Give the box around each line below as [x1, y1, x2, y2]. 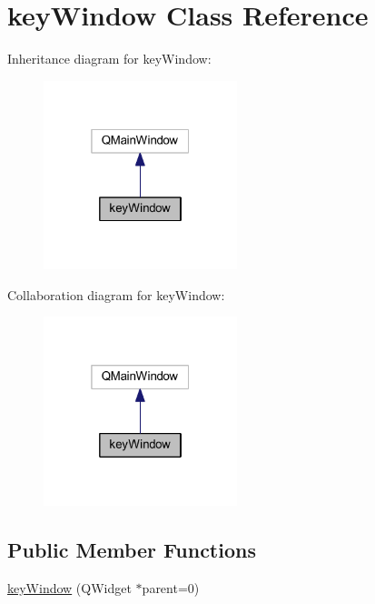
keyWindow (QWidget [7, 578, 132, 597]
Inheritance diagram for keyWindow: [7, 49, 212, 68]
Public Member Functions [7, 536, 256, 564]
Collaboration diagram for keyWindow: [7, 285, 225, 304]
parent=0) [142, 578, 200, 597]
